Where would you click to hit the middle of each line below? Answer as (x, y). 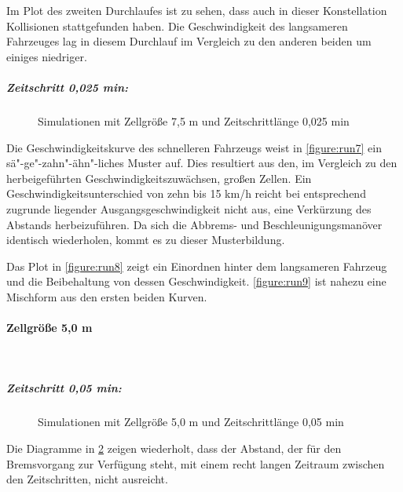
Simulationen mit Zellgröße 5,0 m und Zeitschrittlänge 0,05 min (191, 422)
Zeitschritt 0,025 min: (68, 87)
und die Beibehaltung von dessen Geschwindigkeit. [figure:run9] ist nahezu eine (196, 281)
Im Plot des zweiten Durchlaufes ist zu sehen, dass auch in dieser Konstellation (197, 10)
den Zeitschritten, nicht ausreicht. (87, 479)
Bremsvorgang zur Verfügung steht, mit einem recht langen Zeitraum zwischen (196, 463)
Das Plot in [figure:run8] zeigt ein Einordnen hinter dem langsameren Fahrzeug (197, 266)
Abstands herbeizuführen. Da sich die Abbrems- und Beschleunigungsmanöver (194, 224)
